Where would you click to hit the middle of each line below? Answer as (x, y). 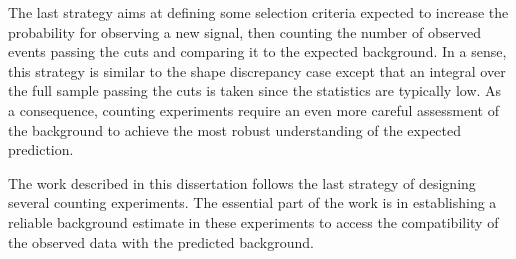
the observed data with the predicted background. (161, 241)
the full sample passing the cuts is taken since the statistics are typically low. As (255, 90)
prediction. (41, 149)
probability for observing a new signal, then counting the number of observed (244, 31)
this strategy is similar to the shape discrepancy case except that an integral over (257, 70)
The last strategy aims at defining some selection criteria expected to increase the (258, 12)
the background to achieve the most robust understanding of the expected (235, 129)
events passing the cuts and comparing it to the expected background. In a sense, (257, 51)
